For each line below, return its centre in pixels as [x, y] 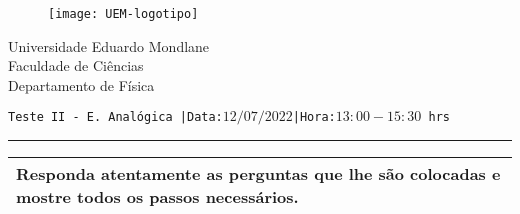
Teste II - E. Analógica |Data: [115, 117]
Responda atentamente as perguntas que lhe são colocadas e [258, 174]
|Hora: [314, 117]
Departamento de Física [81, 84]
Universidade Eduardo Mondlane [109, 45]
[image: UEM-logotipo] [123, 14]
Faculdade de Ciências [76, 65]
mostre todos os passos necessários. [157, 197]
